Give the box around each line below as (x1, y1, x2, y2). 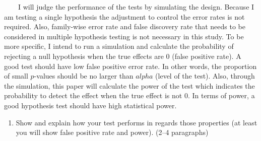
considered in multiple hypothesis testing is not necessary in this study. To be (4, 31, 244, 41)
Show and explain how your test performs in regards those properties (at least (16, 117, 257, 127)
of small (4, 70, 28, 81)
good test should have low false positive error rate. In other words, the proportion (4, 60, 257, 71)
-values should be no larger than (34, 70, 134, 81)
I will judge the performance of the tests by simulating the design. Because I (18, 2, 254, 12)
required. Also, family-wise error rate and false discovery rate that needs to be (4, 21, 246, 32)
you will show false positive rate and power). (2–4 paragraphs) (16, 127, 209, 137)
